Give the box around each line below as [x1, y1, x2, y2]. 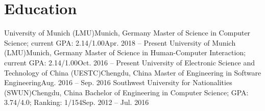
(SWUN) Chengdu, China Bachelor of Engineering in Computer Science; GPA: [4, 87, 249, 97]
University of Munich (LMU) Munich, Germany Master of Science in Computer [4, 27, 251, 38]
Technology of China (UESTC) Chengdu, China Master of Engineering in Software [4, 67, 261, 78]
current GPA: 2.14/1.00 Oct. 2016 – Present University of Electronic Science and [4, 57, 255, 67]
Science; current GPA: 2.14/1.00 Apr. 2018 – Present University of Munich [4, 37, 236, 48]
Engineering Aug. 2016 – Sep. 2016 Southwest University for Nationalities [4, 77, 232, 88]
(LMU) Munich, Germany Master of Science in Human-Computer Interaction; [4, 47, 246, 58]
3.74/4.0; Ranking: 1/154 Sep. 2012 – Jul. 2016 [4, 97, 149, 107]
